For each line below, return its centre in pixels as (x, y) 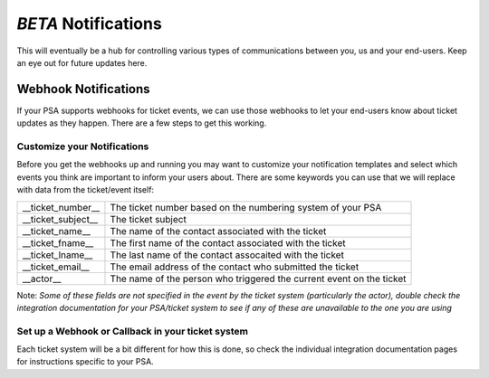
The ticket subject (149, 219)
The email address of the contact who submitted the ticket (235, 267)
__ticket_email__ (56, 267)
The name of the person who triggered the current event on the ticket (258, 279)
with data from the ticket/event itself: (85, 190)
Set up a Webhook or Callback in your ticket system (133, 331)
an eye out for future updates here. (82, 62)
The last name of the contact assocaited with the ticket (227, 255)
